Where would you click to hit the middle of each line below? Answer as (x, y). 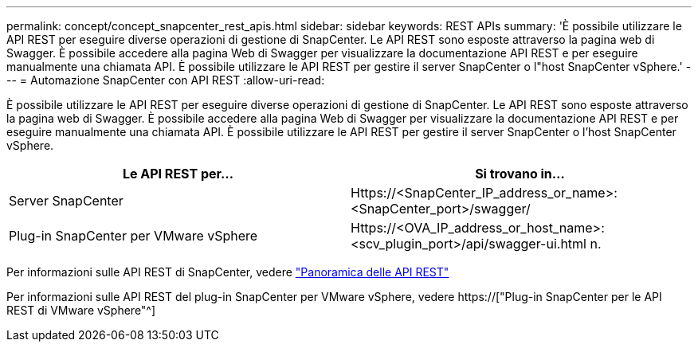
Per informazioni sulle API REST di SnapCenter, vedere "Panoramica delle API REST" (228, 272)
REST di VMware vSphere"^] (81, 310)
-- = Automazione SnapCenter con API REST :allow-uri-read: (166, 80)
